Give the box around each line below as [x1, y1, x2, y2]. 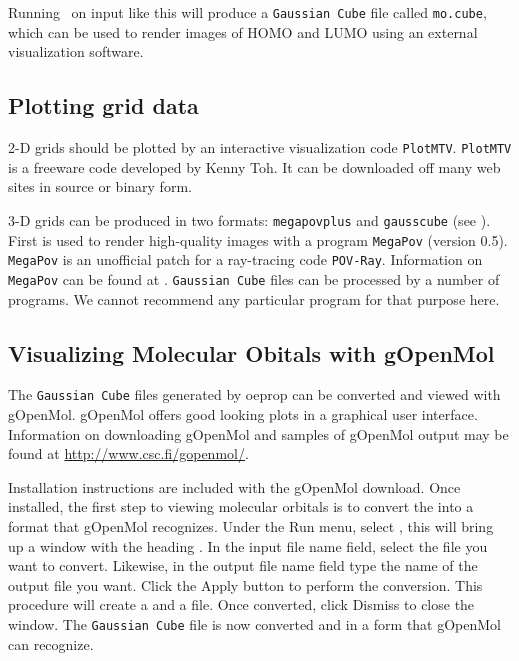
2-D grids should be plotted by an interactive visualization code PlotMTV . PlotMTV [8, 137, 512, 158]
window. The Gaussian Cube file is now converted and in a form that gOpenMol [8, 613, 502, 634]
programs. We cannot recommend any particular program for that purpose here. [8, 288, 500, 309]
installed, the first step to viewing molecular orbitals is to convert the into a [8, 496, 474, 517]
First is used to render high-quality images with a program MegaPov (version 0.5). [8, 229, 508, 250]
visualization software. [8, 41, 144, 62]
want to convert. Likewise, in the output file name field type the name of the [8, 555, 478, 576]
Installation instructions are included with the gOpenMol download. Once [8, 476, 461, 497]
